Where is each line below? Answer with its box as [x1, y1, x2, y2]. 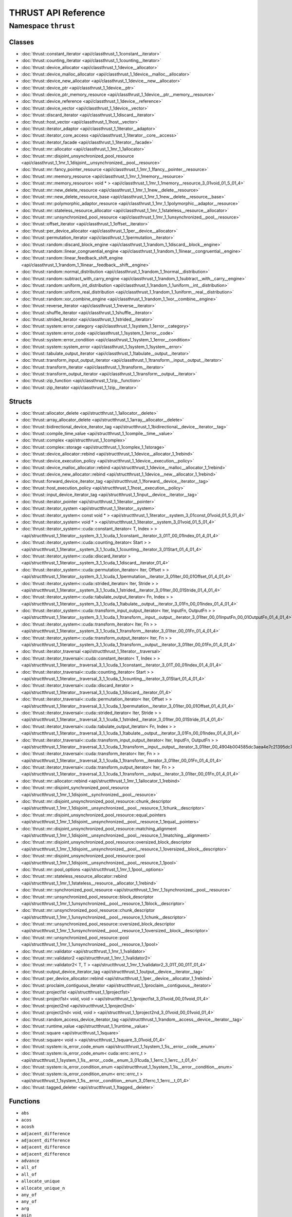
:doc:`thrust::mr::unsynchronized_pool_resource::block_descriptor [21, 894, 154, 900]
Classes [9, 38, 34, 46]
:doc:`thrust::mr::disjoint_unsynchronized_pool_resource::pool [21, 853, 146, 859]
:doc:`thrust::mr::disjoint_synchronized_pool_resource [21, 785, 129, 791]
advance [21, 1158, 40, 1163]
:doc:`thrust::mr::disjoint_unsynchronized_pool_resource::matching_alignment [21, 826, 177, 831]
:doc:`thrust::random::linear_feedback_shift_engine [21, 255, 123, 261]
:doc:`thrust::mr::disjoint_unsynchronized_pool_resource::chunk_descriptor [21, 798, 171, 804]
